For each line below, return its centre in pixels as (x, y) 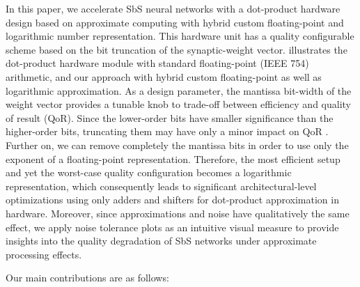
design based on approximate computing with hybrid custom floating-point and (175, 22)
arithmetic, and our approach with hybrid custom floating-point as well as (164, 76)
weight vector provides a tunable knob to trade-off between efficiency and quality (179, 104)
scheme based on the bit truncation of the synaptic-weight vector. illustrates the (177, 49)
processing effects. (44, 254)
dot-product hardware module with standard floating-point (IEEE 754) (157, 63)
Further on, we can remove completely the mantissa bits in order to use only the (177, 145)
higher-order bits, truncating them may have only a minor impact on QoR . (167, 131)
